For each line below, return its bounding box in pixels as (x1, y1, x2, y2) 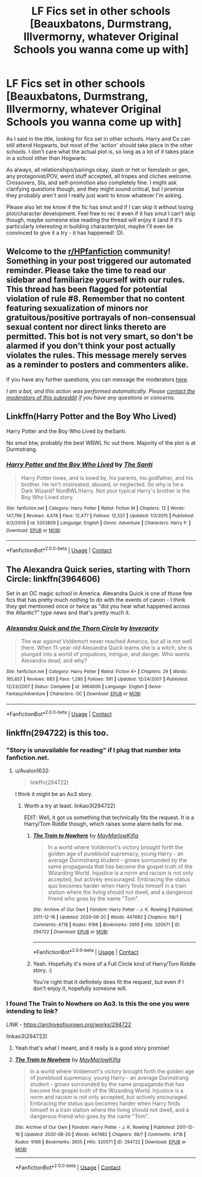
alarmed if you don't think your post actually (6, 341, 176, 351)
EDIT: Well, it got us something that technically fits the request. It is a (23, 814, 194, 821)
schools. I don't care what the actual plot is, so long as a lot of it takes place (6, 148, 194, 155)
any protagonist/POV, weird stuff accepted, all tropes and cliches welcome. (6, 172, 192, 179)
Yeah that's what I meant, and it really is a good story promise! (14, 1044, 170, 1051)
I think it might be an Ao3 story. (14, 791, 93, 798)
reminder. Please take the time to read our (6, 266, 167, 276)
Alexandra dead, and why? (20, 657, 87, 665)
